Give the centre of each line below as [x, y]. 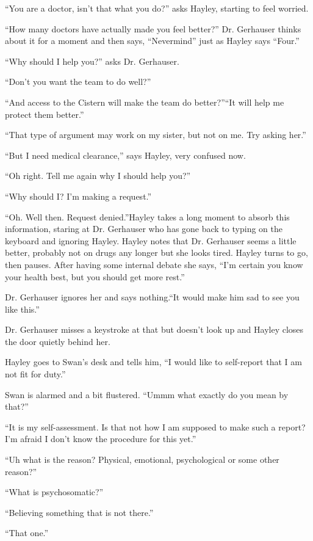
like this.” [22, 309]
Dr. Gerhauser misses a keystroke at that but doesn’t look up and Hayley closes [154, 329]
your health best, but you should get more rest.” [95, 276]
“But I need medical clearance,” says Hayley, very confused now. [125, 155]
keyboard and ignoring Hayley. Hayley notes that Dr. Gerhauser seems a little [151, 240]
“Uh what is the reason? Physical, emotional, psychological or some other [142, 459]
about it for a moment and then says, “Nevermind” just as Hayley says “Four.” [152, 41]
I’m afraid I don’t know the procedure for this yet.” [101, 439]
